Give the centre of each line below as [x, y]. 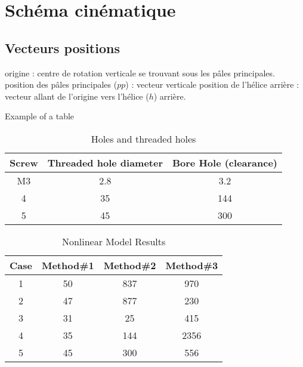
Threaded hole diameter [105, 162]
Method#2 [130, 265]
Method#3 [192, 265]
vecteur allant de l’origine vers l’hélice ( [77, 96]
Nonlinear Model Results [114, 241]
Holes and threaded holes [143, 138]
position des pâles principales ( [61, 84]
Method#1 [68, 265]
